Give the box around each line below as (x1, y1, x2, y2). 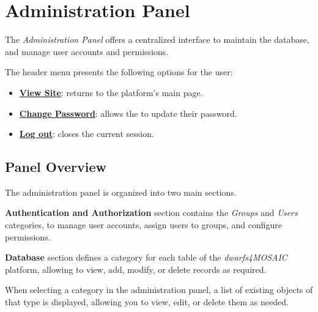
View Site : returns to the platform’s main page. (19, 86, 203, 98)
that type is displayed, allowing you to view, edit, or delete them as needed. (5, 295, 289, 308)
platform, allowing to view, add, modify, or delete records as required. (5, 262, 267, 275)
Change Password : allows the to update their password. (19, 106, 237, 119)
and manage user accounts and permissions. (5, 45, 169, 58)
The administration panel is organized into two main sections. (5, 185, 237, 198)
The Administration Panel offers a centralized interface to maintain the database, (5, 33, 309, 46)
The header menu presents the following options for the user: (5, 65, 233, 78)
